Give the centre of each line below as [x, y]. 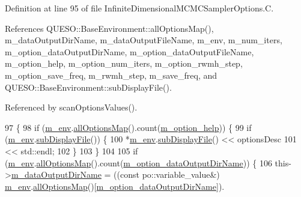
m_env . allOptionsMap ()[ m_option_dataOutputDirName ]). [115, 186]
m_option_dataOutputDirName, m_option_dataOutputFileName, [129, 51]
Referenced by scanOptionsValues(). [71, 107]
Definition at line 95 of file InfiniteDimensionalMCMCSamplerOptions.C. [139, 8]
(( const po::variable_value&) [167, 174]
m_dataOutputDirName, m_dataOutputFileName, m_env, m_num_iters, [144, 40]
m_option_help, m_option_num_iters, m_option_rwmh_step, [124, 63]
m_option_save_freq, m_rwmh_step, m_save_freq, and [111, 75]
